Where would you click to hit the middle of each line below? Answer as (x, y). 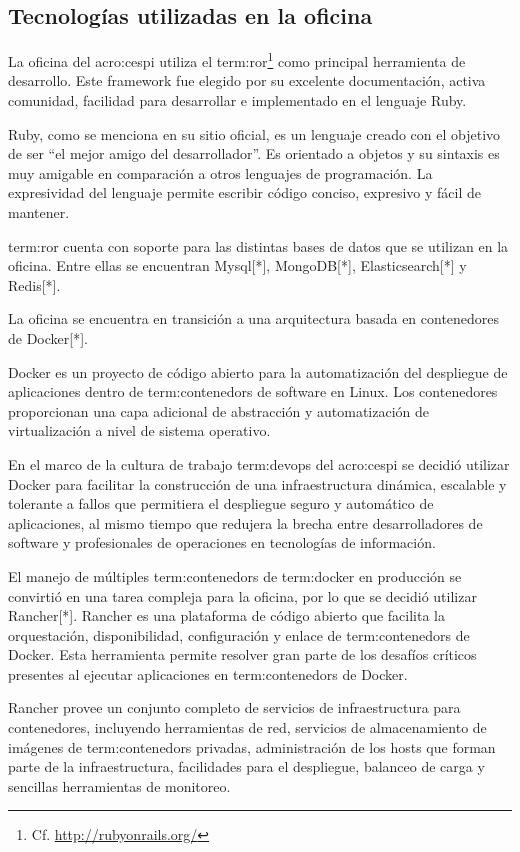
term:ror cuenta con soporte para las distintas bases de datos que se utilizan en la (258, 245)
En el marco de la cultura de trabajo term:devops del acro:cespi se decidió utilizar (259, 463)
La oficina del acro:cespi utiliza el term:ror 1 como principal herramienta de (237, 59)
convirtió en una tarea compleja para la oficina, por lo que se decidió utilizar (242, 595)
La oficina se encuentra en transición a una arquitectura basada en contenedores (254, 318)
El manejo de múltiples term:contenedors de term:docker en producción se (235, 575)
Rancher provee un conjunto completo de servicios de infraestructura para (234, 707)
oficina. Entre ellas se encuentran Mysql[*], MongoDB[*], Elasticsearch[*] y (237, 265)
